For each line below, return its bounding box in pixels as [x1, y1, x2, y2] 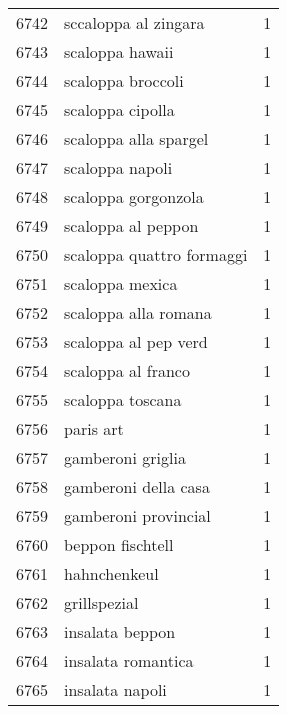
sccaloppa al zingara [64, 11, 205, 34]
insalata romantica [64, 649, 194, 672]
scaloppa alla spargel [64, 127, 209, 150]
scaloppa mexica [64, 272, 178, 295]
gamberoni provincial [64, 504, 211, 527]
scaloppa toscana [64, 388, 182, 411]
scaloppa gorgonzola [64, 185, 204, 208]
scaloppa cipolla [64, 98, 175, 121]
